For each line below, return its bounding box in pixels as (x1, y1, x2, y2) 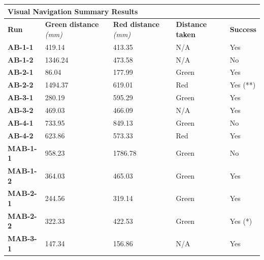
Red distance (113, 19, 159, 30)
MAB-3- (8, 233, 37, 244)
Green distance (45, 19, 99, 30)
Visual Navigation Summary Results (8, 6, 138, 16)
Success (229, 24, 256, 35)
